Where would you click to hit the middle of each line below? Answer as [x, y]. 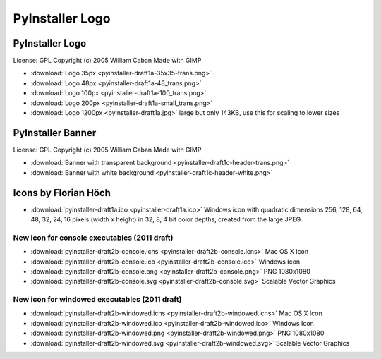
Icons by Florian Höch [62, 193]
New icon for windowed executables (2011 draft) [97, 300]
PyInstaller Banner [55, 133]
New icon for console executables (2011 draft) [93, 238]
